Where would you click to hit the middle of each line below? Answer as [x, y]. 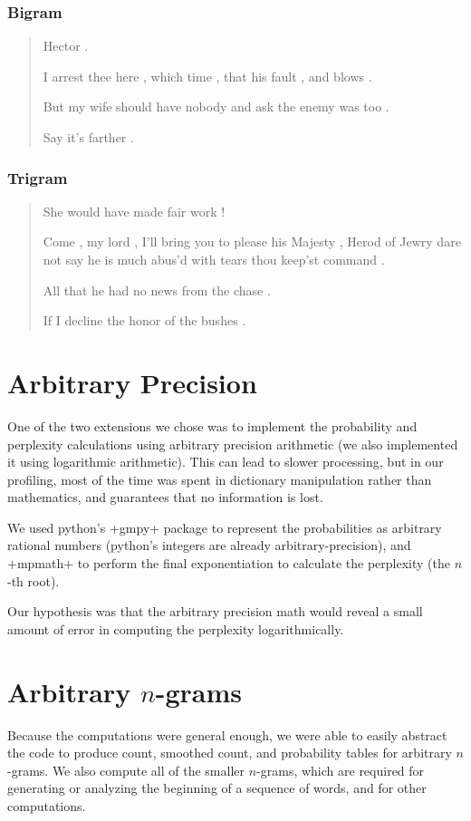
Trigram [38, 177]
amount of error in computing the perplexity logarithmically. [176, 628]
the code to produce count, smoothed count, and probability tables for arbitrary [230, 753]
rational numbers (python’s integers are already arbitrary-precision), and [209, 545]
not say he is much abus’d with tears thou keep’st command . [214, 259]
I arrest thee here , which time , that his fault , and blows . [207, 76]
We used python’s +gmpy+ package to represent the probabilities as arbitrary [225, 527]
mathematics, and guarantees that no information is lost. [165, 497]
